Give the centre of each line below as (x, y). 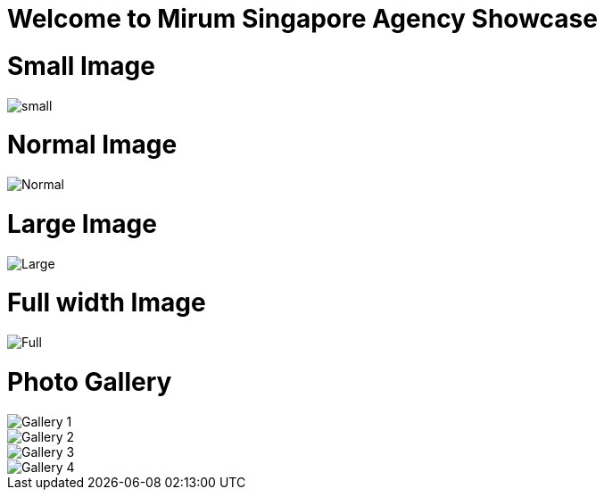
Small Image (81, 66)
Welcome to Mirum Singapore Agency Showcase (302, 19)
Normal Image (92, 145)
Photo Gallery (90, 381)
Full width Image (107, 303)
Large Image (82, 224)
